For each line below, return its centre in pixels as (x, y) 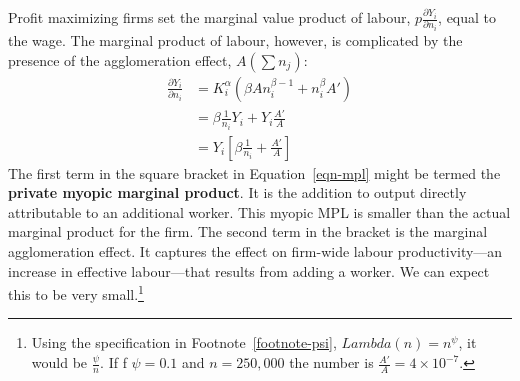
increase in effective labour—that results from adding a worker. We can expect (249, 270)
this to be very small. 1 (76, 292)
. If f (113, 362)
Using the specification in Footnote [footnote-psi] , (184, 342)
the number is (331, 362)
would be (59, 362)
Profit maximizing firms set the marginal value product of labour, (209, 17)
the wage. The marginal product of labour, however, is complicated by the (235, 39)
